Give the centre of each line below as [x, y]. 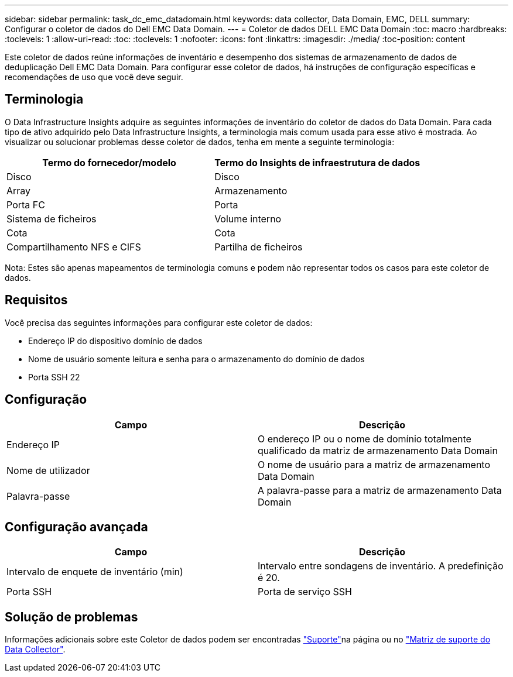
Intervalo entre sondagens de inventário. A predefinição [381, 566]
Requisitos [36, 300]
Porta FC [26, 205]
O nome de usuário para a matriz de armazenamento [374, 464]
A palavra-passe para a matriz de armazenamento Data [380, 490]
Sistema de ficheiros [52, 219]
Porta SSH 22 [54, 377]
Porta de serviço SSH [305, 592]
